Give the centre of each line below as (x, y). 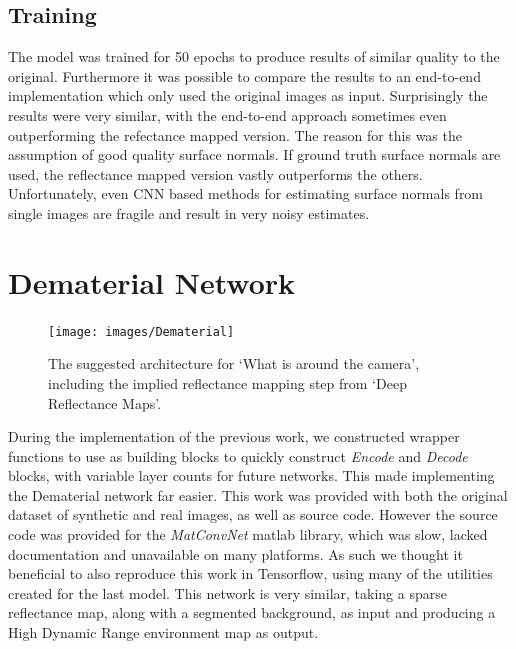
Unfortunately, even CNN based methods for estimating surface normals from (246, 193)
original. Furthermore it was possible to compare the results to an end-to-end (244, 75)
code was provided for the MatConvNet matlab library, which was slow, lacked (248, 534)
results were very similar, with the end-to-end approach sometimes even (227, 114)
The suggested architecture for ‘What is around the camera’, (234, 363)
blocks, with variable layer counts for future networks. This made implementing (251, 475)
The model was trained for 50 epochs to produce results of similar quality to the (254, 56)
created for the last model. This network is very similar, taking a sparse (227, 592)
